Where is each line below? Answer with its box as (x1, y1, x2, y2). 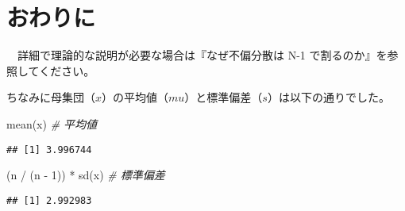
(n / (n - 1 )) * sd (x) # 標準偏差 (6, 167, 165, 183)
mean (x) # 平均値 (6, 115, 98, 132)
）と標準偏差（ (184, 89, 263, 105)
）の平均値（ (102, 89, 169, 105)
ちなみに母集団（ (6, 89, 95, 105)
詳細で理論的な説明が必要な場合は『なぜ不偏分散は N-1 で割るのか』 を (17, 47, 388, 63)
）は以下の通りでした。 (267, 89, 390, 105)
